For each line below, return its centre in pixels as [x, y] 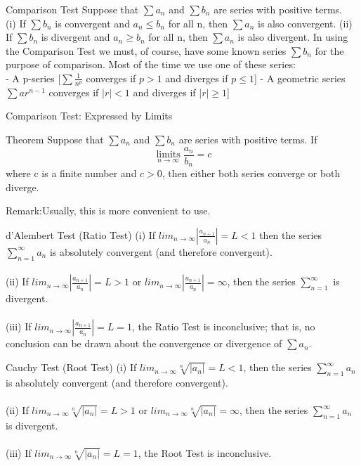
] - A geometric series [300, 78]
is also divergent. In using [293, 37]
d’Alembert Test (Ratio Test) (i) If [81, 234]
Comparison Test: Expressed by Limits [89, 116]
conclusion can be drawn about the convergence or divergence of [144, 343]
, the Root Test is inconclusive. [205, 453]
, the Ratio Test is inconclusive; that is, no [223, 326]
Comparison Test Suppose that [72, 9]
